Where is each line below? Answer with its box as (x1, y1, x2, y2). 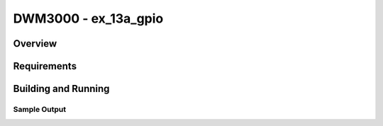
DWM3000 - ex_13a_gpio (13, 11, 164, 26)
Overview (13, 38, 57, 50)
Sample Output (13, 104, 67, 114)
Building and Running (13, 83, 110, 95)
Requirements (13, 60, 77, 72)
